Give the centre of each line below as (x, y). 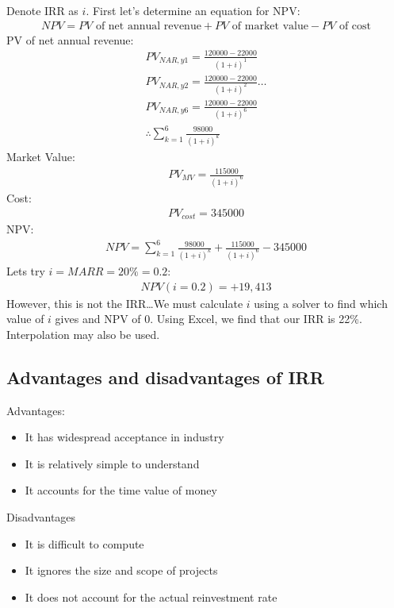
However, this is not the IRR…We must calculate (125, 303)
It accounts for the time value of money (121, 490)
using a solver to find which (321, 303)
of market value (270, 26)
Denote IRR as (42, 10)
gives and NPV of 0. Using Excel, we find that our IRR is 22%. (208, 319)
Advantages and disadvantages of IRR (165, 377)
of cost (355, 26)
